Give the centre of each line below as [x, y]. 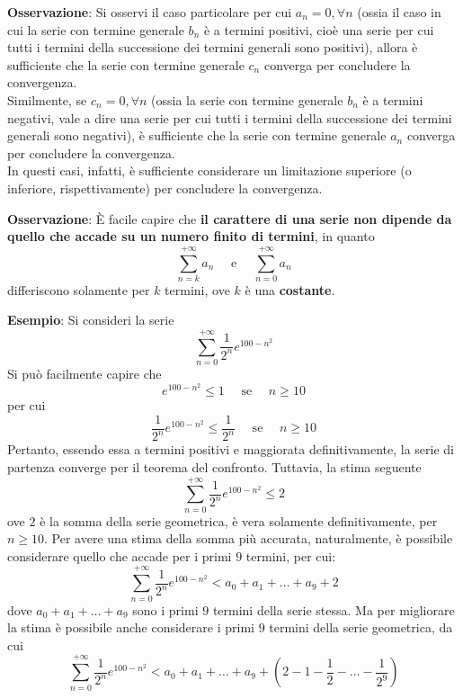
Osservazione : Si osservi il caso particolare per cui [150, 12]
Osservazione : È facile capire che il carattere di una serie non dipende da [230, 218]
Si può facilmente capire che [85, 374]
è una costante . [290, 289]
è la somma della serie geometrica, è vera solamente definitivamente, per [239, 520]
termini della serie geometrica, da [361, 627]
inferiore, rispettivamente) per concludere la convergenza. [165, 188]
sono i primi [165, 609]
